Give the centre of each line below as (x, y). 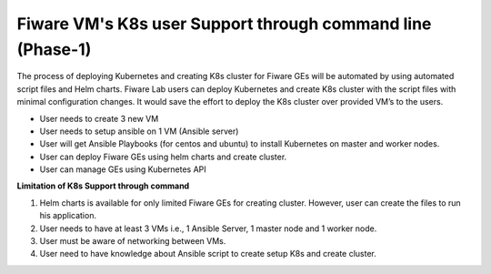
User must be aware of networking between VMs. (133, 241)
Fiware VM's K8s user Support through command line (224, 24)
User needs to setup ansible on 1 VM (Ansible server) (139, 131)
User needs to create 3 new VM (99, 118)
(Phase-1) (54, 49)
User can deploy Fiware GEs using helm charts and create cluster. (163, 157)
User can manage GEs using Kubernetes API (123, 169)
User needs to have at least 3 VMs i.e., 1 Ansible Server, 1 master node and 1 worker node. (208, 228)
